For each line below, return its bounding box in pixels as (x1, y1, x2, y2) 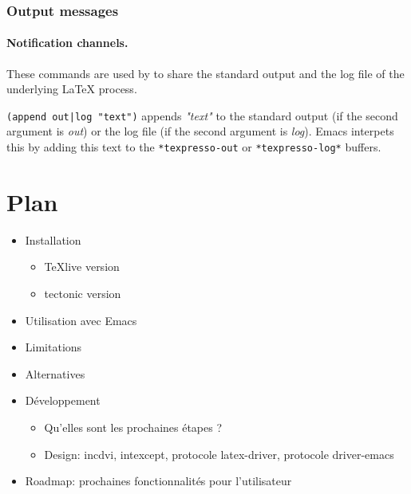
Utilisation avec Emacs (25, 312, 137, 328)
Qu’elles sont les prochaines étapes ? (44, 419, 223, 436)
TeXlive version (44, 258, 120, 275)
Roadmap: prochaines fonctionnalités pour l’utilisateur (25, 472, 292, 489)
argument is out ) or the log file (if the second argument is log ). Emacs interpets (6, 123, 394, 139)
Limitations (25, 339, 82, 355)
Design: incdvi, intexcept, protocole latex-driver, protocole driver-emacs (44, 445, 394, 462)
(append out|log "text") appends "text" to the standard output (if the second (6, 107, 398, 123)
